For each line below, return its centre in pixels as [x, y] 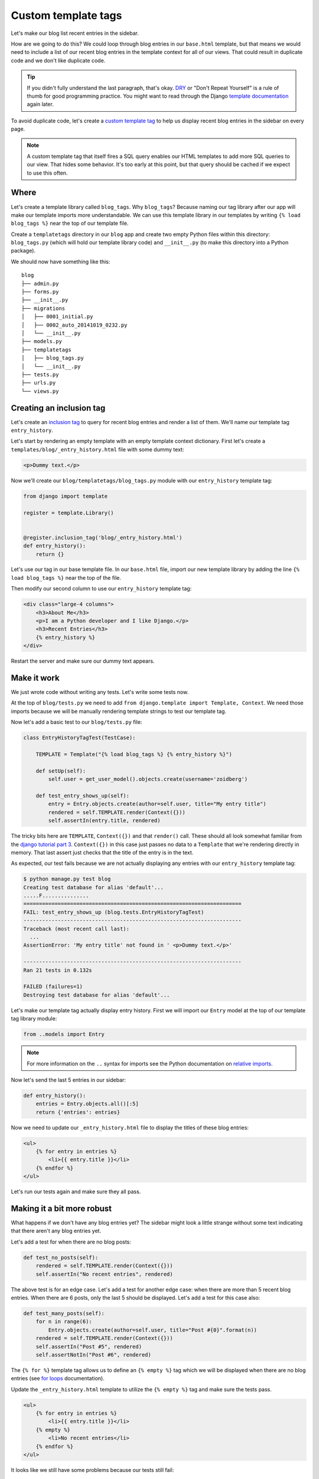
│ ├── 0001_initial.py [57, 317]
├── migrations [43, 308]
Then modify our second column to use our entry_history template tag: [101, 589]
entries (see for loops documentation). [58, 1378]
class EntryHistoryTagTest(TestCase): [79, 738]
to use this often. [47, 173]
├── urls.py [39, 383]
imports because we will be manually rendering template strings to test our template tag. [119, 711]
